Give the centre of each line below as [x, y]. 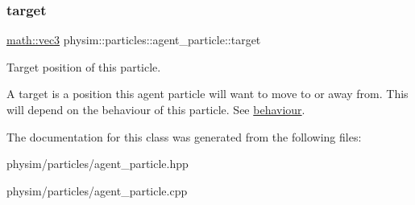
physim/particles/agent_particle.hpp [98, 164]
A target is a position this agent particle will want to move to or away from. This [207, 94]
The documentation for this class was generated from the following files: [184, 136]
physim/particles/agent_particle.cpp [97, 190]
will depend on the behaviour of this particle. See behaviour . [156, 109]
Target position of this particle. [84, 66]
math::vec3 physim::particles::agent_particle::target [134, 40]
